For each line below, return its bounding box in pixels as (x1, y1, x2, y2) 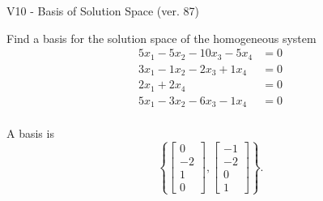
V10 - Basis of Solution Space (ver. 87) (6, 2, 199, 19)
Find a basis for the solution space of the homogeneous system (6, 29, 317, 46)
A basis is (6, 125, 54, 142)
